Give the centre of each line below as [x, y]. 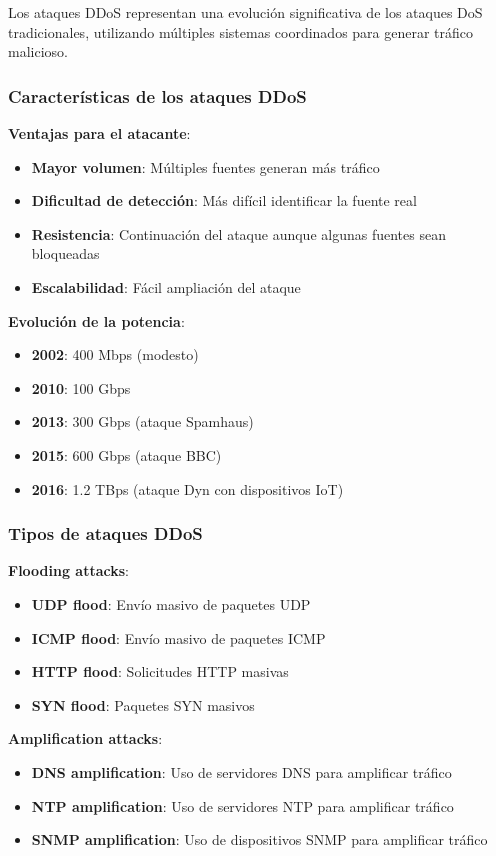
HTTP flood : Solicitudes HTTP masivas [160, 671]
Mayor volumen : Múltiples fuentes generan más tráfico [205, 166]
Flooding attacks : [69, 570]
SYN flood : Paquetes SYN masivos [143, 704]
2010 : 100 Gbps [81, 387]
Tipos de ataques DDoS [105, 533]
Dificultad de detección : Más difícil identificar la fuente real [224, 200]
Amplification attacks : [85, 738]
